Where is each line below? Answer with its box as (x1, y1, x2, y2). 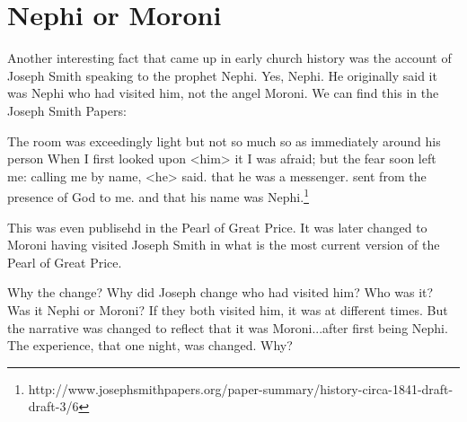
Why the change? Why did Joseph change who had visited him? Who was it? (7, 283, 434, 302)
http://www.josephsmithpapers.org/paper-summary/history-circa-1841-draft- (28, 379, 454, 398)
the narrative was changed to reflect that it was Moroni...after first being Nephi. (7, 318, 448, 337)
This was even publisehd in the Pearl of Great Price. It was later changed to (7, 217, 427, 236)
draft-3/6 (28, 397, 79, 416)
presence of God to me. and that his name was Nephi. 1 (7, 185, 309, 206)
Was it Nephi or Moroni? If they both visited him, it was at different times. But (7, 300, 448, 319)
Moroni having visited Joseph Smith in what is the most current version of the (7, 235, 440, 254)
